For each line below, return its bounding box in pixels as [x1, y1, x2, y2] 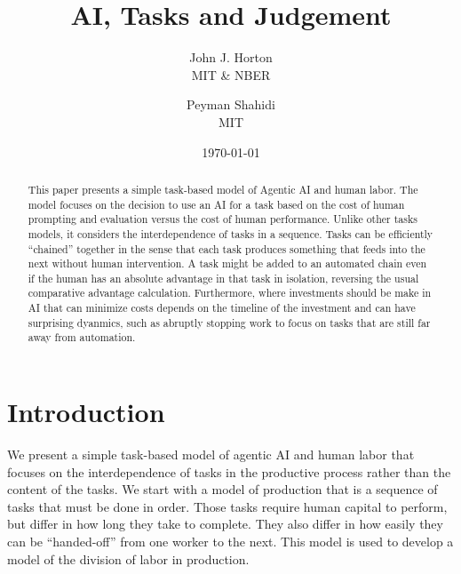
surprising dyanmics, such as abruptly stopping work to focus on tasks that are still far [28, 315, 431, 330]
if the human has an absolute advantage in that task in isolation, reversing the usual [28, 270, 419, 285]
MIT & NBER [191, 65, 271, 84]
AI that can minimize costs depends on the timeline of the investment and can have [28, 300, 416, 315]
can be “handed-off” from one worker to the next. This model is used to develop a [7, 532, 454, 551]
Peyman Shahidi [187, 95, 275, 114]
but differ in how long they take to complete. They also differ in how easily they [7, 514, 443, 533]
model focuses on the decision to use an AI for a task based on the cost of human [28, 196, 405, 211]
